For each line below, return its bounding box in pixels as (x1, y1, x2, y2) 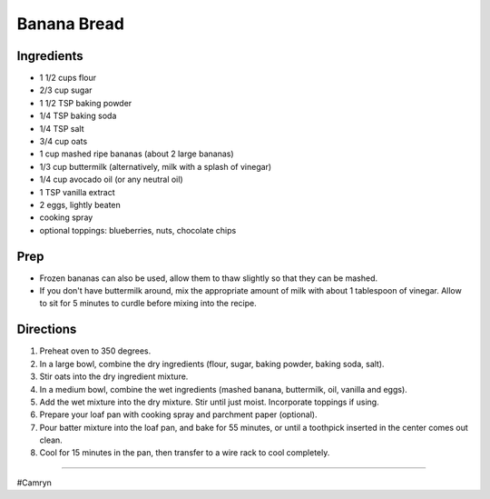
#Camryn (16, 477, 52, 488)
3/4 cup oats (39, 136, 88, 147)
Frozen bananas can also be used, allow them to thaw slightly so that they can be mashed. (39, 273, 378, 284)
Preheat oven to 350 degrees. (39, 345, 152, 356)
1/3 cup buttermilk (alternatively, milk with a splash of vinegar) (39, 161, 272, 172)
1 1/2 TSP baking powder (39, 97, 132, 108)
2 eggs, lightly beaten (39, 199, 122, 210)
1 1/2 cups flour (39, 73, 97, 84)
